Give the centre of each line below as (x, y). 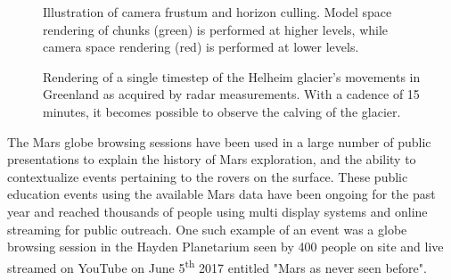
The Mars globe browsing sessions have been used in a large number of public (219, 141)
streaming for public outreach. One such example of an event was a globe (207, 229)
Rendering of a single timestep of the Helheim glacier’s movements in (232, 76)
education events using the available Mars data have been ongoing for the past (221, 194)
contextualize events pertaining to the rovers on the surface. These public (208, 176)
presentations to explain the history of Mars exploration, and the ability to (212, 159)
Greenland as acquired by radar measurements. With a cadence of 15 (231, 94)
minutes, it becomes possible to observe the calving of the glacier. (222, 111)
